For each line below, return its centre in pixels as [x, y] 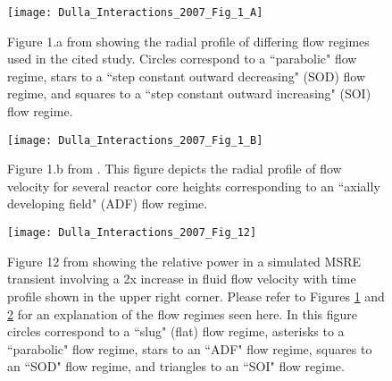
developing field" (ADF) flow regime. [108, 203]
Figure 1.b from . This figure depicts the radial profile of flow [175, 169]
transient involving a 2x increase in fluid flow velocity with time [182, 279]
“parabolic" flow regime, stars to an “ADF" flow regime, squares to [190, 348]
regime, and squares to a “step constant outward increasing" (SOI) [189, 93]
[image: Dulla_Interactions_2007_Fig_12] [132, 233]
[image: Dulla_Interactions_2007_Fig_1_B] [135, 140]
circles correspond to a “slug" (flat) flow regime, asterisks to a [176, 331]
